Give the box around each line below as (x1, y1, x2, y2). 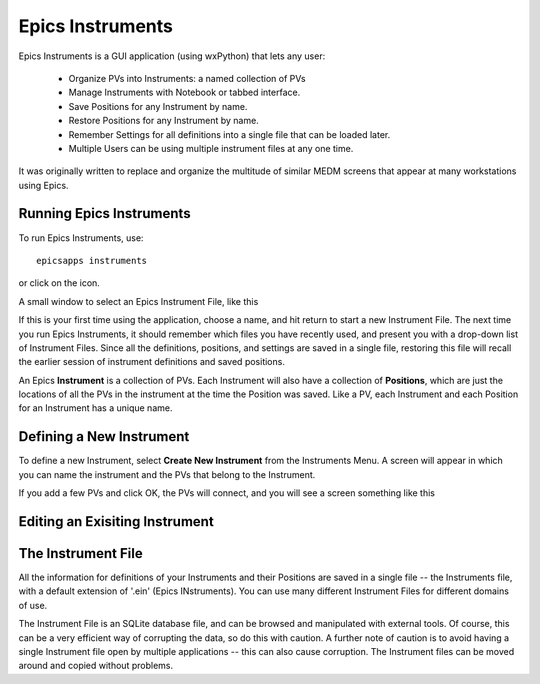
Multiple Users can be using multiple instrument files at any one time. (68, 142, 354, 154)
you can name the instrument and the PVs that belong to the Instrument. (18, 468, 316, 480)
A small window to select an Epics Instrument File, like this (18, 295, 259, 307)
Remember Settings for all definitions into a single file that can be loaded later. (68, 128, 391, 140)
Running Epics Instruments (18, 205, 191, 222)
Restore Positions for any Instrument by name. (68, 115, 259, 127)
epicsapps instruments (36, 255, 148, 266)
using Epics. (18, 179, 69, 191)
